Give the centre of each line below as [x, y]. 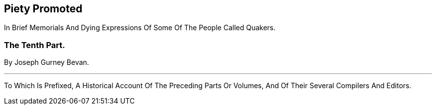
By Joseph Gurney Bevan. [47, 62]
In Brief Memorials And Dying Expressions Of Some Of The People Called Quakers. [140, 28]
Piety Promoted [43, 9]
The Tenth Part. [35, 45]
